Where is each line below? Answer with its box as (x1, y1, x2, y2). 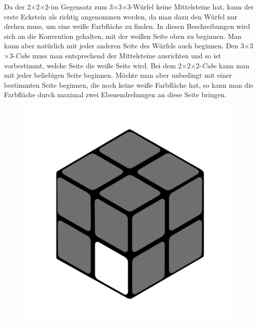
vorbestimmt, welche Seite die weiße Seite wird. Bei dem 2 (4, 60, 182, 70)
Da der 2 (4, 1, 31, 11)
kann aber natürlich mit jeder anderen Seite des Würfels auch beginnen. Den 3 (4, 40, 245, 51)
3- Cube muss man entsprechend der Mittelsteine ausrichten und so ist (9, 50, 221, 60)
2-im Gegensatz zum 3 (45, 1, 113, 11)
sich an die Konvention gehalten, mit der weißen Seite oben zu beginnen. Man (4, 30, 242, 41)
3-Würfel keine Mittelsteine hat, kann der (127, 1, 254, 11)
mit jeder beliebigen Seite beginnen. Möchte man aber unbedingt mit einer (4, 70, 232, 80)
